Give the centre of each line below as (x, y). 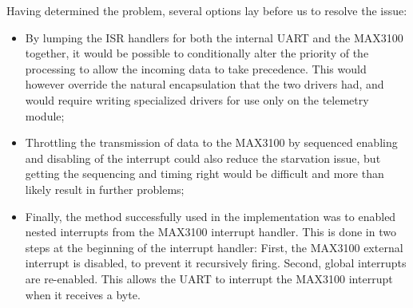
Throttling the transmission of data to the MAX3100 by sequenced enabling (211, 142)
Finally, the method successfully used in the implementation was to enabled (210, 216)
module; (45, 115)
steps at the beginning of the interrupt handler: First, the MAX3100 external (214, 247)
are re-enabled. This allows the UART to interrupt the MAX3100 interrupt (209, 278)
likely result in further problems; (105, 189)
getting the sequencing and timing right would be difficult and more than (205, 174)
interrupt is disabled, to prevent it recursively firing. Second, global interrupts (216, 263)
